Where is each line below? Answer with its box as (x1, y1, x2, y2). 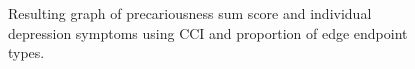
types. (8, 42, 45, 63)
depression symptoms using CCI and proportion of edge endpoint (8, 22, 408, 43)
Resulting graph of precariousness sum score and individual (8, 3, 372, 23)
